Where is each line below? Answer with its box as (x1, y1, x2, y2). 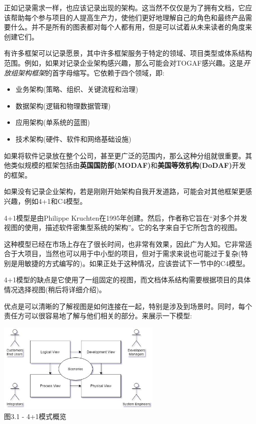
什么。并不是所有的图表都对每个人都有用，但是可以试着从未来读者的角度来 (10, 22, 252, 32)
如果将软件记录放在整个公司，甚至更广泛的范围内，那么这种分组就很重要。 (4, 150, 245, 160)
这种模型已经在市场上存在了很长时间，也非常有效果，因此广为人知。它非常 (4, 238, 245, 249)
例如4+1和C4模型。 (24, 195, 87, 206)
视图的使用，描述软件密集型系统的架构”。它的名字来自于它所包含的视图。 (4, 222, 242, 232)
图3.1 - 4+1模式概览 (4, 411, 66, 421)
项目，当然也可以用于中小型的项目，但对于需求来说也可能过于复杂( (24, 248, 241, 259)
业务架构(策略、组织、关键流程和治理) (15, 84, 138, 94)
